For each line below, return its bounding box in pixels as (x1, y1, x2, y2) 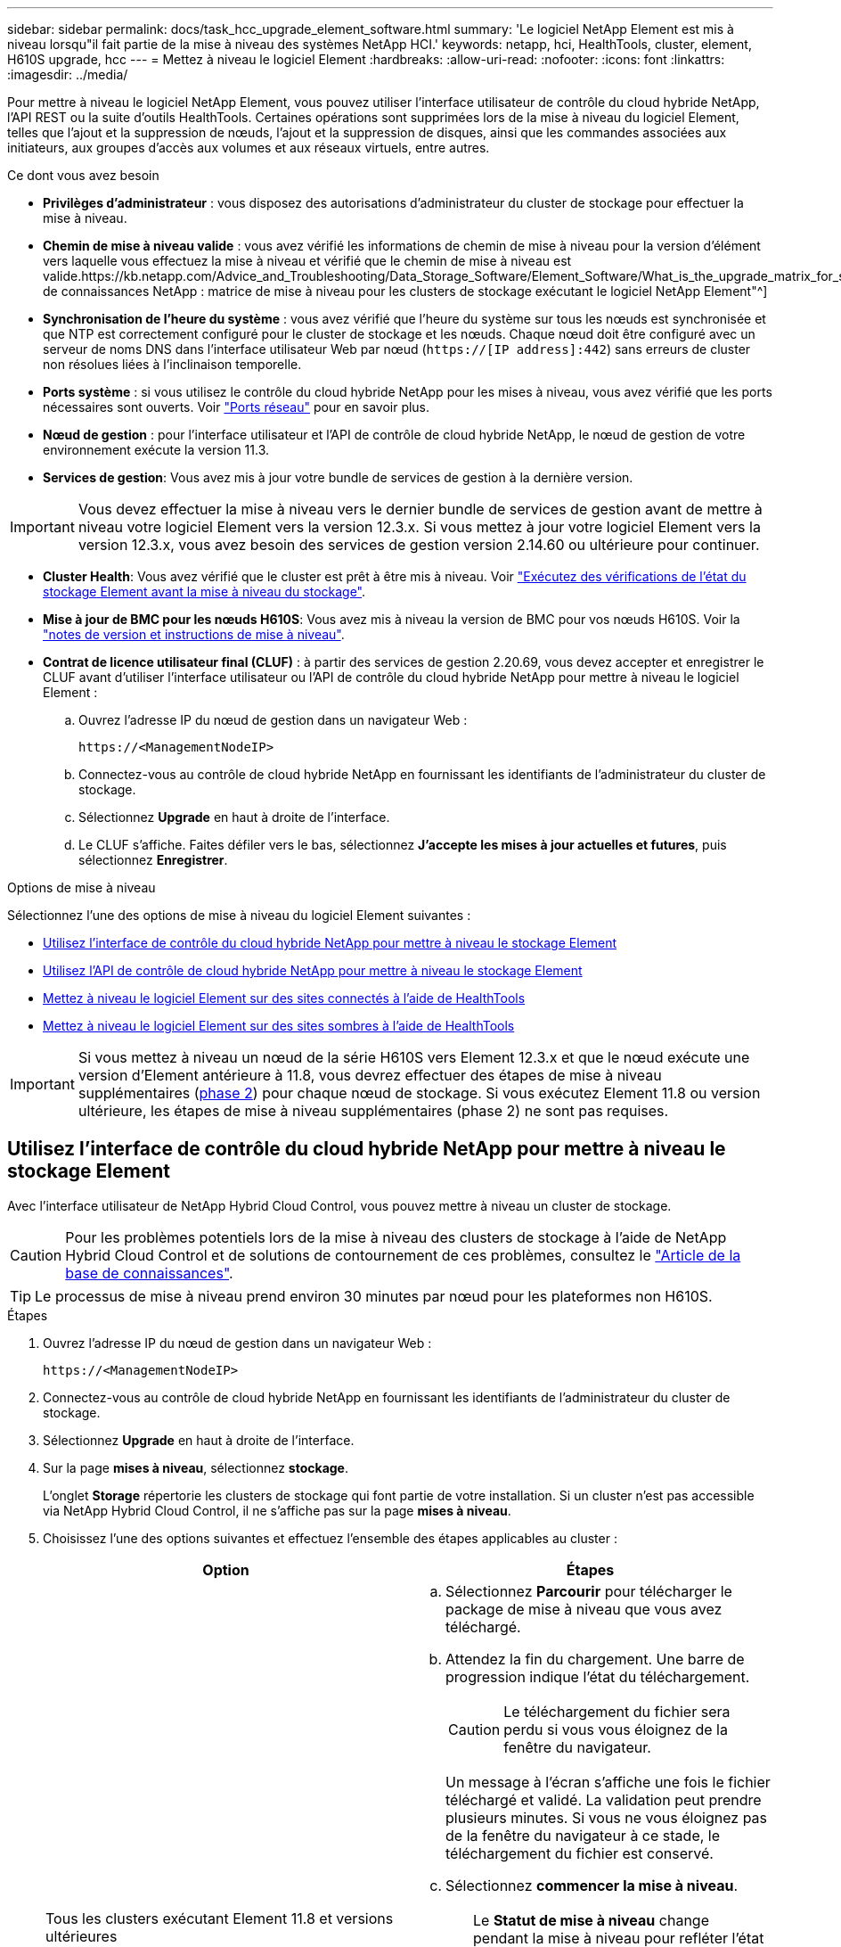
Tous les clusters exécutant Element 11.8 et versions (45, 1909, 394, 1927)
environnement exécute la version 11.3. (43, 442, 270, 457)
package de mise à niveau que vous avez (445, 1599, 723, 1618)
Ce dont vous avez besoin (7, 168, 159, 183)
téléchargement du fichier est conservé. (445, 1844, 714, 1862)
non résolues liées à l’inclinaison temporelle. (43, 357, 302, 372)
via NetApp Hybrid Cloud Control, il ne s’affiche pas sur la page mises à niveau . (43, 1502, 511, 1518)
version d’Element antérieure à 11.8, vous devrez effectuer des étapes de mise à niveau (78, 1066, 662, 1084)
